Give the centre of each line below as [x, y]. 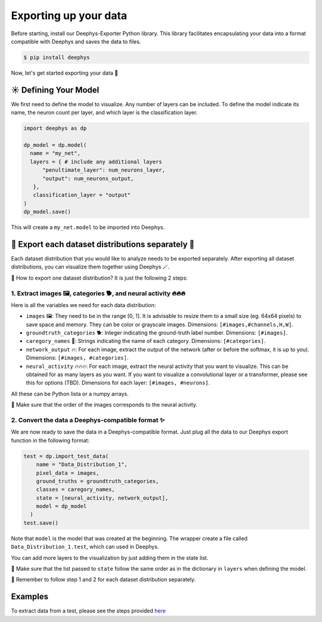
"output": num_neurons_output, [88, 178]
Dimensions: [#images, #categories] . [77, 358]
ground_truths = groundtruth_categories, [97, 481]
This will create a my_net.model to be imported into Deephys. [88, 227]
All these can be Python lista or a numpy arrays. [70, 394]
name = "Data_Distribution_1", [82, 465]
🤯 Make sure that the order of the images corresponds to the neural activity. [104, 405]
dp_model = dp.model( [55, 145]
